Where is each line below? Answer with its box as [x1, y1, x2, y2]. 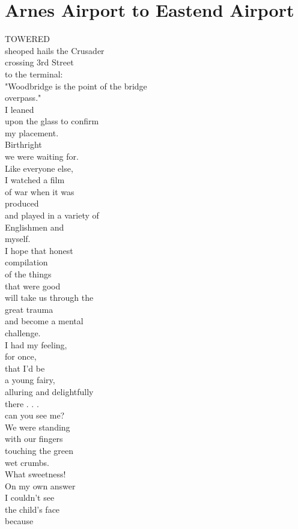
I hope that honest [5, 244, 73, 256]
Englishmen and [5, 220, 64, 233]
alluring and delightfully [5, 385, 94, 398]
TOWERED [5, 32, 50, 45]
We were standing [5, 420, 70, 433]
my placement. [5, 126, 59, 139]
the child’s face [5, 503, 60, 515]
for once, [5, 350, 37, 363]
